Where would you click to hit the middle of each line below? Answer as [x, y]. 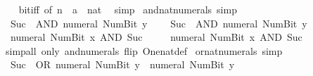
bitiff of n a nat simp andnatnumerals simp [128, 9]
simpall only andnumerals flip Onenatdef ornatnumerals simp [144, 50]
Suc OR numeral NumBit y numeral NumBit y [122, 64]
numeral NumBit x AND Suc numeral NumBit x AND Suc [156, 37]
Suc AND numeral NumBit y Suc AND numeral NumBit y [159, 23]
